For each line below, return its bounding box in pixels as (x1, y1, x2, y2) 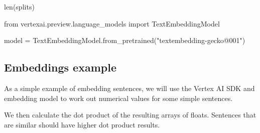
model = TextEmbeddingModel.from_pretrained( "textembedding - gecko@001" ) (4, 35, 245, 45)
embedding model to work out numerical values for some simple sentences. (4, 92, 233, 103)
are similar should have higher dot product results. (4, 119, 160, 129)
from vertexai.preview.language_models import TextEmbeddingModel (4, 18, 220, 28)
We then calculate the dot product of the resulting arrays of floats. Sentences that (4, 109, 256, 120)
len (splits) (4, 1, 35, 11)
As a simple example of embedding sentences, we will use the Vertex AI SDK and (4, 82, 255, 93)
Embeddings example (4, 59, 116, 75)
